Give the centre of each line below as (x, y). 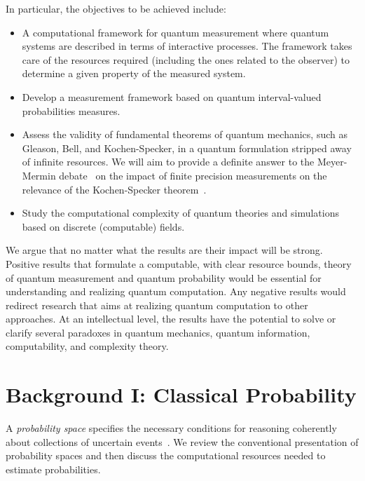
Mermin (39, 175)
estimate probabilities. (53, 469)
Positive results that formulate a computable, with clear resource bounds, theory (179, 263)
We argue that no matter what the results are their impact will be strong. (164, 250)
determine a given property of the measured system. (134, 73)
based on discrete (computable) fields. (103, 226)
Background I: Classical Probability (181, 394)
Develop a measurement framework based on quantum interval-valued (172, 96)
